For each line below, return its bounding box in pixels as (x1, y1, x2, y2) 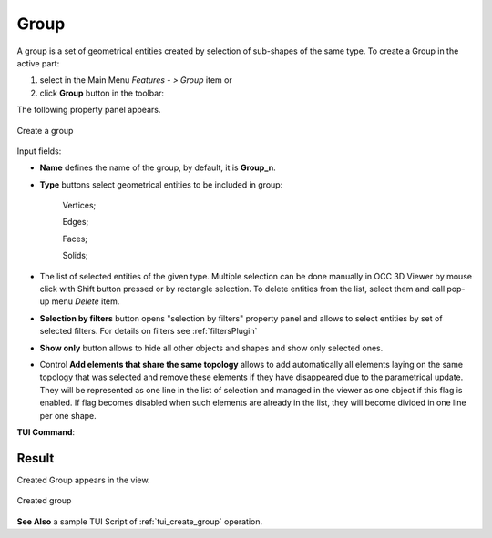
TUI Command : (16, 426, 76, 437)
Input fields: (16, 146, 62, 157)
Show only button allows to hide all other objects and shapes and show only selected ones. (39, 342, 384, 353)
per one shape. (39, 410, 97, 421)
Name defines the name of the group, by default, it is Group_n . (39, 162, 277, 173)
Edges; (62, 217, 89, 228)
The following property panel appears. (16, 105, 161, 116)
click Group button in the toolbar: (39, 87, 164, 98)
